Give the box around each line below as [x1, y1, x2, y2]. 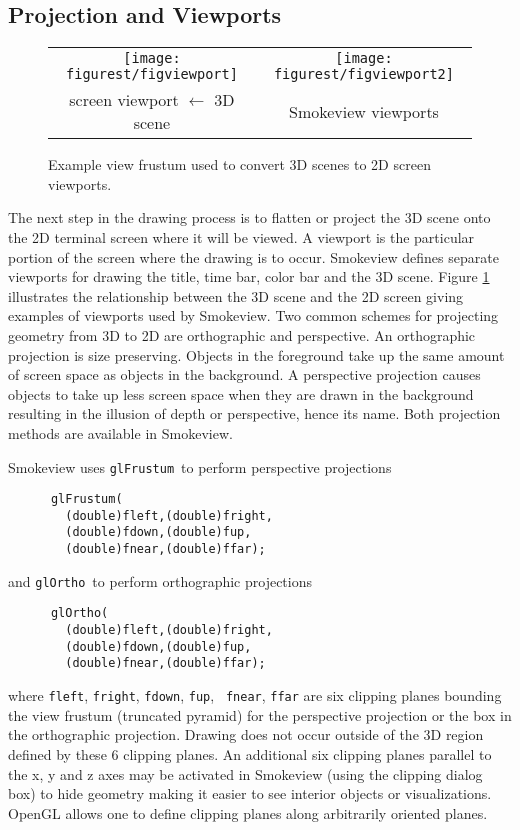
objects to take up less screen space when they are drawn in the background [8, 383, 474, 404]
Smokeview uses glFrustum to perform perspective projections [8, 456, 392, 477]
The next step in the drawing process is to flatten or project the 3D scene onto [8, 207, 491, 228]
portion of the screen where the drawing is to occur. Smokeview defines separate [8, 246, 499, 267]
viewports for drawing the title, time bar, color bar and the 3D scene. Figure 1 [8, 266, 490, 287]
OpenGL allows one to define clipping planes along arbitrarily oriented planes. [8, 802, 488, 823]
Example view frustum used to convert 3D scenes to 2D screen [48, 154, 431, 175]
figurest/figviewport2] [273, 66, 454, 83]
